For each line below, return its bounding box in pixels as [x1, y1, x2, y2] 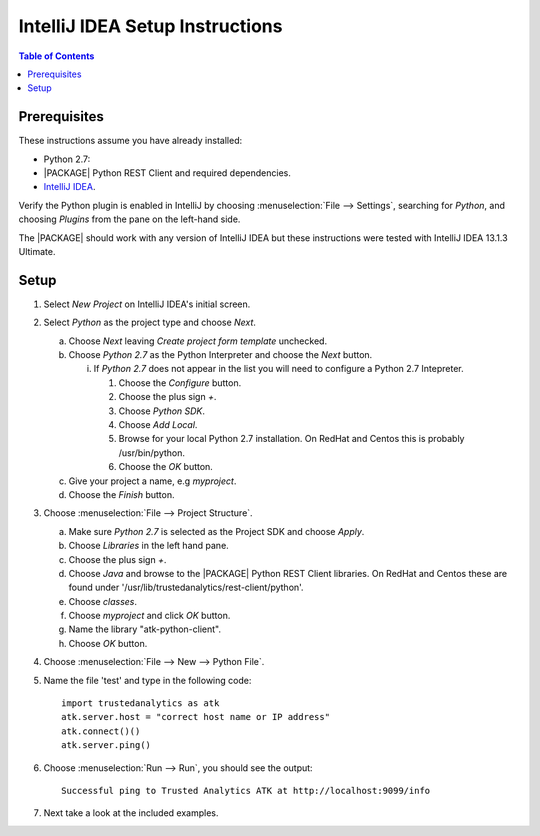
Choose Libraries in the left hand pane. [68, 540, 229, 552]
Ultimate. [18, 245, 56, 257]
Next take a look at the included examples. [43, 807, 219, 819]
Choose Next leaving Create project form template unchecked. [68, 335, 328, 347]
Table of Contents [18, 50, 95, 62]
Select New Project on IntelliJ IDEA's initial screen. [43, 298, 251, 310]
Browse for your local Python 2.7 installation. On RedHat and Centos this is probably [118, 433, 465, 445]
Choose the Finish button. [68, 488, 175, 500]
